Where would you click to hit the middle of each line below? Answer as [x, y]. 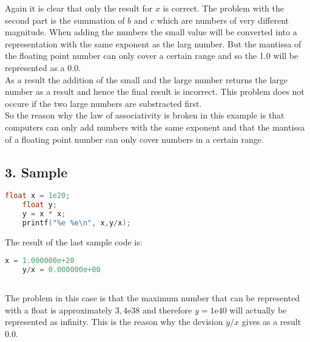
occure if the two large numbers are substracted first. [103, 103]
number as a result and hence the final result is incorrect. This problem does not [155, 91]
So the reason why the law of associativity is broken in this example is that [145, 115]
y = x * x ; [44, 214]
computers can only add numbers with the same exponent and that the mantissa [155, 127]
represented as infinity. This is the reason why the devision [114, 322]
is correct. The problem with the [223, 8]
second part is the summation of [65, 20]
